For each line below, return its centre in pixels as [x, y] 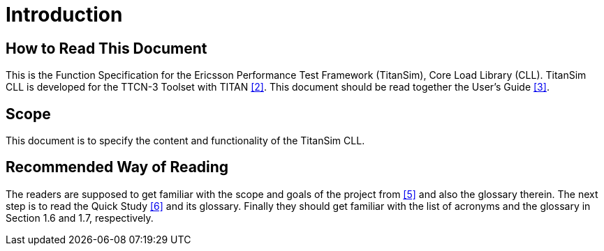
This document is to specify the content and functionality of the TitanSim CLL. [185, 141]
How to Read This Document [106, 48]
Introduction [64, 15]
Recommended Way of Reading [117, 167]
